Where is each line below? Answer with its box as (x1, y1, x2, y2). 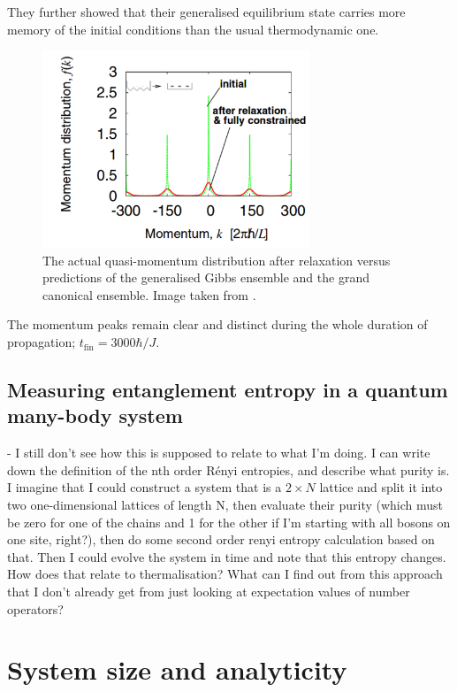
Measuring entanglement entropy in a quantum (7, 376, 448, 404)
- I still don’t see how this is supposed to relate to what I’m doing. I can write (7, 443, 430, 462)
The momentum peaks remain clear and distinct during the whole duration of (7, 315, 428, 334)
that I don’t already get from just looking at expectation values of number (7, 582, 410, 601)
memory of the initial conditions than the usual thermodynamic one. (7, 19, 379, 38)
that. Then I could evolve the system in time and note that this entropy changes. (7, 547, 446, 565)
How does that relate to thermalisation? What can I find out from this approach (7, 565, 443, 583)
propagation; (7, 333, 76, 351)
